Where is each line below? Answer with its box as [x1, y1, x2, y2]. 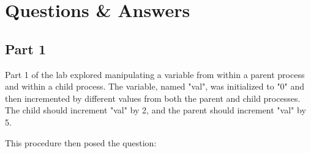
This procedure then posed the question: [5, 136, 157, 149]
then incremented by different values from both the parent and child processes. [5, 91, 301, 104]
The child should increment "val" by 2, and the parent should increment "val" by [5, 104, 306, 116]
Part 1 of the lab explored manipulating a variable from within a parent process [5, 68, 305, 80]
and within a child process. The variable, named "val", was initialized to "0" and [5, 80, 305, 93]
